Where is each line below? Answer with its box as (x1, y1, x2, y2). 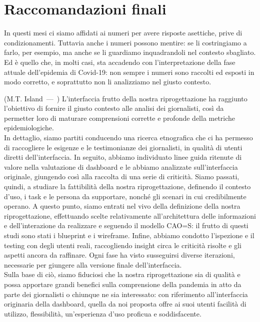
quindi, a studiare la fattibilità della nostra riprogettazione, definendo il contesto (4, 181, 251, 192)
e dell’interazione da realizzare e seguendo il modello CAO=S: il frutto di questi (4, 220, 248, 231)
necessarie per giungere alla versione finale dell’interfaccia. (4, 259, 182, 270)
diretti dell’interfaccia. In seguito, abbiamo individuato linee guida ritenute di (4, 152, 242, 162)
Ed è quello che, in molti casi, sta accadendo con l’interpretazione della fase (4, 56, 235, 67)
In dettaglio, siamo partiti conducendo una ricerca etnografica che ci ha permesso (4, 132, 253, 143)
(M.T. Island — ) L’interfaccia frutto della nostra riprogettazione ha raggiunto (4, 93, 247, 103)
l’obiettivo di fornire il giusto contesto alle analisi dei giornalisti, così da (4, 103, 224, 113)
